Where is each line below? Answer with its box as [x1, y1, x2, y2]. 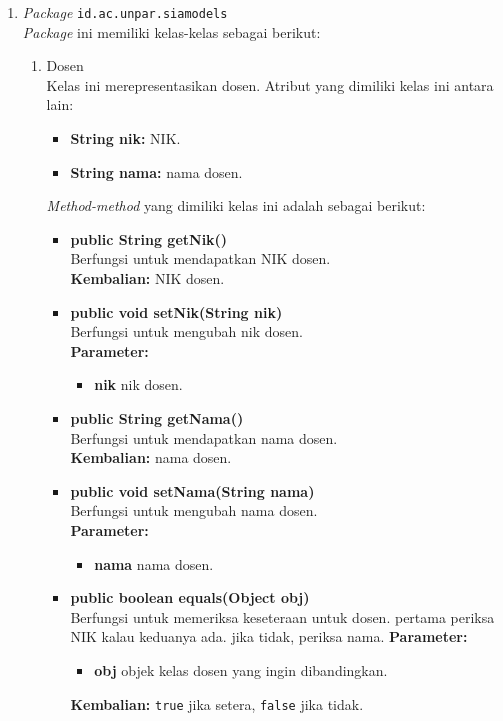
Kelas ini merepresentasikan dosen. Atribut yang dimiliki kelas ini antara [46, 74, 494, 95]
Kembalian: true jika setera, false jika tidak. [70, 693, 364, 714]
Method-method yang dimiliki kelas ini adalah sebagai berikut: [46, 195, 426, 216]
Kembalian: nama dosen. [70, 447, 232, 468]
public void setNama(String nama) [70, 480, 315, 501]
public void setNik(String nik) [70, 301, 283, 322]
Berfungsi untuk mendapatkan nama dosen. [70, 427, 338, 448]
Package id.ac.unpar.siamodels [22, 2, 228, 22]
